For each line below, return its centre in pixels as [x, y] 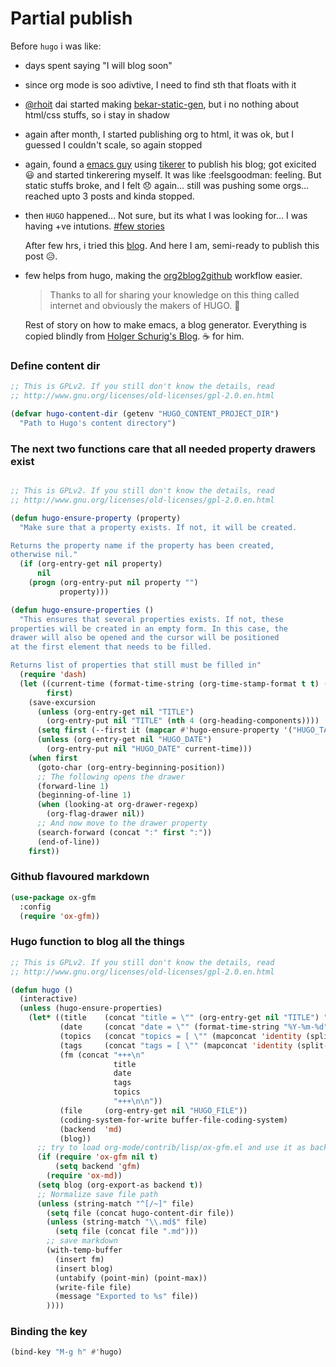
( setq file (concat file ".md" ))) [126, 1232]
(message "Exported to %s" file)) [126, 1297]
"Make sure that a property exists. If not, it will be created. [158, 527]
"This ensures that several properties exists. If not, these [151, 619]
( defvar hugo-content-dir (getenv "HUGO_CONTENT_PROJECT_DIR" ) [145, 413]
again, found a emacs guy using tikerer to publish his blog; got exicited [170, 164]
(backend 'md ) [91, 1129]
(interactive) [48, 999]
